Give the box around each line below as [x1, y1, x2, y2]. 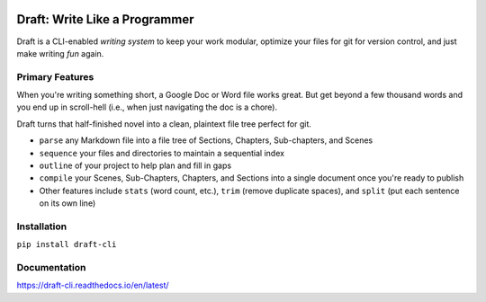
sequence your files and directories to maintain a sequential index [39, 147, 285, 158]
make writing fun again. [16, 48, 104, 58]
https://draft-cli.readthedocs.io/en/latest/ [16, 280, 170, 291]
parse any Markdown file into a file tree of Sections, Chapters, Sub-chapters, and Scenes [39, 135, 373, 146]
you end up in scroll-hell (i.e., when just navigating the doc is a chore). [16, 102, 278, 112]
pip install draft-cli [16, 239, 117, 250]
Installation [16, 220, 67, 233]
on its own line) [39, 198, 96, 209]
